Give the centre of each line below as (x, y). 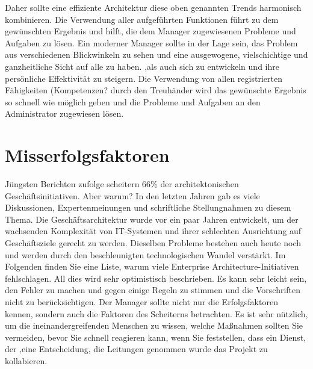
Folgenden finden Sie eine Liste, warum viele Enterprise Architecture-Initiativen (152, 266)
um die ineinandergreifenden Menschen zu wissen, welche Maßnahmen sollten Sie (154, 325)
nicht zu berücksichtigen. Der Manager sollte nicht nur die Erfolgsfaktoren (141, 302)
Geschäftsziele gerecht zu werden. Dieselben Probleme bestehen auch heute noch (153, 243)
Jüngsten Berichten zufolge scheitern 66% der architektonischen (122, 184)
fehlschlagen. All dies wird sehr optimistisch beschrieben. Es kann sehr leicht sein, (156, 278)
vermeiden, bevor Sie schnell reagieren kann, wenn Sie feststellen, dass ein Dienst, (156, 337)
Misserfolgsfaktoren (87, 155)
